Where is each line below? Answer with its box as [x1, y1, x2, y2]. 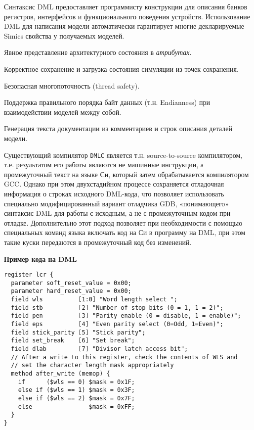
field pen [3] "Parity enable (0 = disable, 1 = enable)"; [11, 312, 241, 320]
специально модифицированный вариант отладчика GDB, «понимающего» [4, 198, 229, 208]
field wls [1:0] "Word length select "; [11, 296, 177, 303]
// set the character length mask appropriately [11, 362, 174, 369]
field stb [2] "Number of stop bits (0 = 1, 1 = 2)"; [11, 304, 223, 311]
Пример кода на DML [4, 253, 77, 264]
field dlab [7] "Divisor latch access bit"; [11, 345, 188, 353]
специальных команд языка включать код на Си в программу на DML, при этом [4, 227, 246, 238]
